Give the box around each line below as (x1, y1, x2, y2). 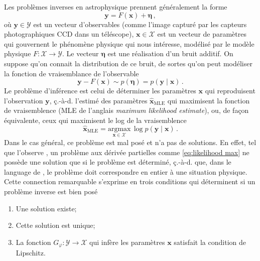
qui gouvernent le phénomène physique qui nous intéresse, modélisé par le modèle (4, 38, 254, 49)
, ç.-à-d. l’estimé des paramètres (49, 95, 148, 105)
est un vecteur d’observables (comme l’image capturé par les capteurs (33, 19, 247, 29)
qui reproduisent (205, 85, 255, 96)
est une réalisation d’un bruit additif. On (107, 48, 233, 59)
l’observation (4, 95, 43, 105)
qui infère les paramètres (89, 236, 165, 247)
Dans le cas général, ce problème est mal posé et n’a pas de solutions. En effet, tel (4, 137, 256, 147)
